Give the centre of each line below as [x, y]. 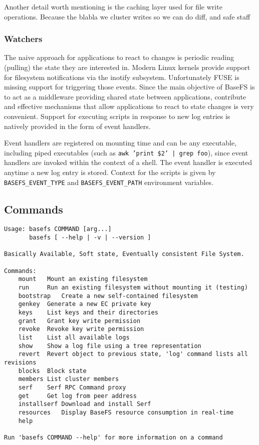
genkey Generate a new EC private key [85, 304]
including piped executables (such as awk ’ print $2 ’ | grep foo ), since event [126, 152]
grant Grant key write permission [79, 321]
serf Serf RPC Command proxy [72, 387]
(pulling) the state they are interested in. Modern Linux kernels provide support [127, 67]
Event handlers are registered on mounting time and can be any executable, [120, 143]
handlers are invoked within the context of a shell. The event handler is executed [128, 162]
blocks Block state [52, 371]
